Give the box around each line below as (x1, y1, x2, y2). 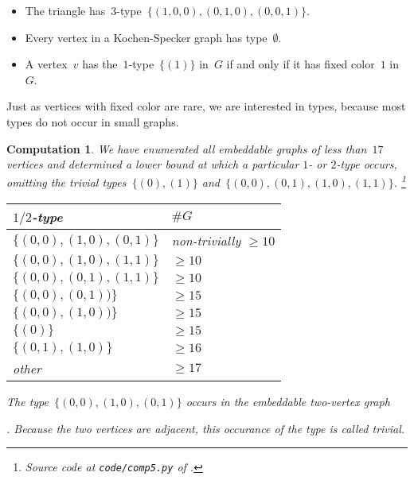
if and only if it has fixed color (226, 56, 375, 72)
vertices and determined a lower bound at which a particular (6, 156, 299, 172)
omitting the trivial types (6, 174, 127, 191)
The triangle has (25, 2, 106, 18)
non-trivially (171, 231, 241, 250)
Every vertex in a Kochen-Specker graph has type (25, 29, 268, 45)
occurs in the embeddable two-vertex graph (186, 393, 390, 409)
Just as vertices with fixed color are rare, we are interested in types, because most (6, 98, 406, 114)
